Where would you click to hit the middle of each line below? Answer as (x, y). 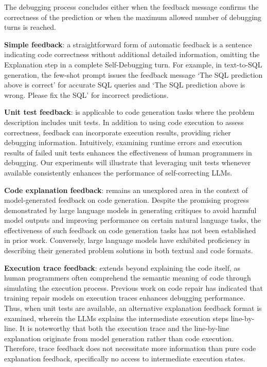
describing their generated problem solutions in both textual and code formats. (129, 250)
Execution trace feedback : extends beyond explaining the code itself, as (122, 267)
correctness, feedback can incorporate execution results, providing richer (118, 132)
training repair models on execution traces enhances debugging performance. (125, 298)
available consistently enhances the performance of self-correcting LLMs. (118, 172)
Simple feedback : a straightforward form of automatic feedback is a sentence (128, 44)
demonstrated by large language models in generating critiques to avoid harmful (130, 210)
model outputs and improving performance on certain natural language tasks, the (133, 220)
